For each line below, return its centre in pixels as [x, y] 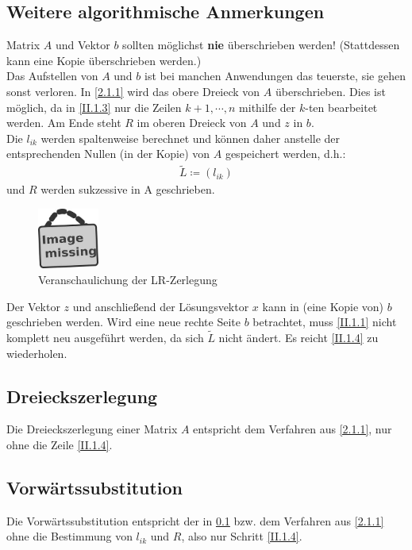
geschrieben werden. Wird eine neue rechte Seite [123, 322]
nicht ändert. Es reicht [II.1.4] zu [298, 337]
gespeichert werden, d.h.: [285, 154]
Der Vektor [33, 306]
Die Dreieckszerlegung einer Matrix [92, 429]
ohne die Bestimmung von [69, 536]
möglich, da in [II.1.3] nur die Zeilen [94, 107]
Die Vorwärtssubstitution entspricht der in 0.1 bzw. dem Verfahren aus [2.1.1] [195, 520]
